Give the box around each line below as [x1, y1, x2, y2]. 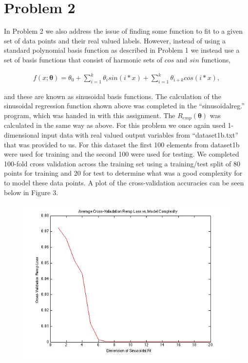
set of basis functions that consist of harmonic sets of [4, 54, 162, 64]
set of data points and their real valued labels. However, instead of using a [4, 35, 226, 45]
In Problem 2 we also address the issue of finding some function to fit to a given [4, 26, 243, 36]
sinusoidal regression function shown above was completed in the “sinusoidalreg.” [4, 101, 245, 111]
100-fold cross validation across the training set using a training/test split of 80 [4, 158, 240, 168]
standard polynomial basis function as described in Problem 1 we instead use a [4, 45, 240, 55]
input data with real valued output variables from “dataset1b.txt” [41, 130, 239, 140]
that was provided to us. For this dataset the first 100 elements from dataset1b [4, 139, 240, 149]
